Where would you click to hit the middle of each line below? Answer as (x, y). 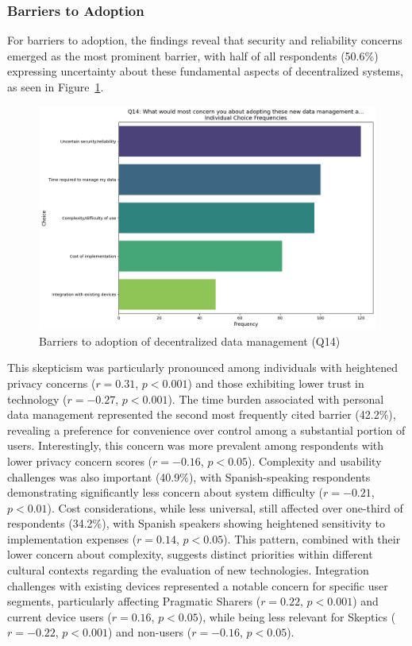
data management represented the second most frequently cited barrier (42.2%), (202, 414)
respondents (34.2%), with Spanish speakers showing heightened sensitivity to (196, 523)
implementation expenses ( (72, 538)
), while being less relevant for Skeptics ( (297, 616)
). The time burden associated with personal (276, 398)
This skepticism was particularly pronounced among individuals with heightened (203, 367)
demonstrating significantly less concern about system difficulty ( (165, 492)
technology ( (37, 398)
